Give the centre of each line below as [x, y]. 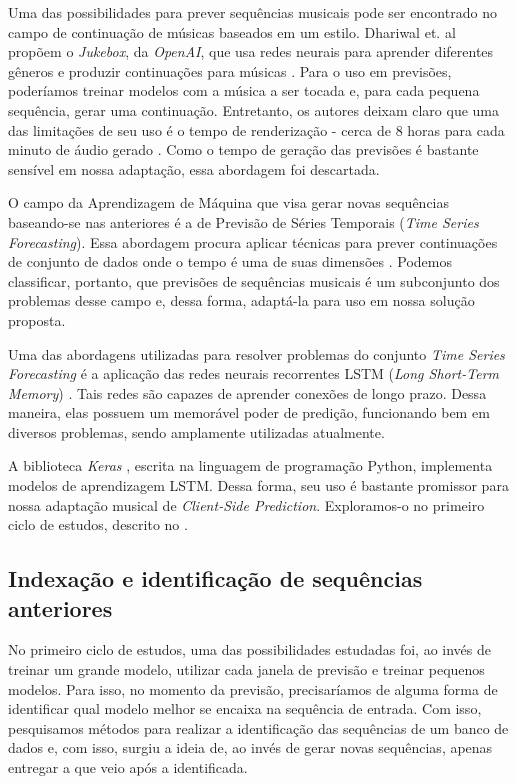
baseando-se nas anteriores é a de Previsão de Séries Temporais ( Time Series [243, 221]
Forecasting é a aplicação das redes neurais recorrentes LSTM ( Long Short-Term [254, 373]
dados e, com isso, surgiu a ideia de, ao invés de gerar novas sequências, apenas [250, 747]
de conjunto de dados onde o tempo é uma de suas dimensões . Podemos [230, 261]
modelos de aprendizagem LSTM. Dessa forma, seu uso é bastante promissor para [258, 485]
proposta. [37, 319]
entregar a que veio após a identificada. [128, 767]
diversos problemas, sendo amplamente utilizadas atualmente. [196, 431]
